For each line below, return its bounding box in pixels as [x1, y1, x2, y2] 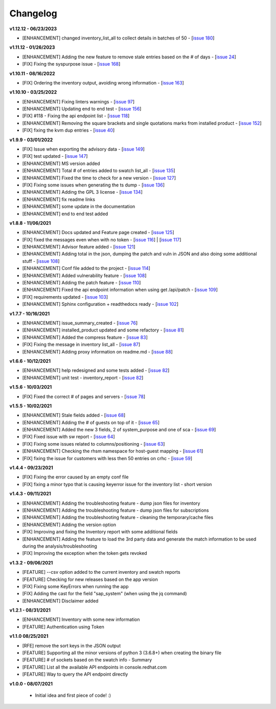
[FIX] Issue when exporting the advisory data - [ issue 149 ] [22, 146, 145, 152]
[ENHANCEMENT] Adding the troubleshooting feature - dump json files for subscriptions [22, 507, 209, 513]
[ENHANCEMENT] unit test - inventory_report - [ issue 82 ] [22, 374, 144, 381]
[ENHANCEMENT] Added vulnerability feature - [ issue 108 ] [22, 272, 147, 279]
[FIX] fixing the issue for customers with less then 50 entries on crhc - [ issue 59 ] [22, 455, 193, 461]
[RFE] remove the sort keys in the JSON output [22, 642, 121, 649]
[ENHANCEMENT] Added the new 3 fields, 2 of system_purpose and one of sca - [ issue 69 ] [22, 427, 216, 433]
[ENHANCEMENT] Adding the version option [22, 522, 116, 528]
